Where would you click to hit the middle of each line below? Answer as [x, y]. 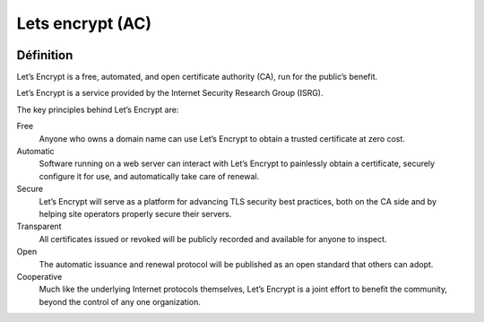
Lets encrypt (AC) [84, 23]
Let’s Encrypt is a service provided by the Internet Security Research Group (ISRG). [170, 93]
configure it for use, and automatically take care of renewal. [149, 176]
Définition [45, 55]
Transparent [39, 226]
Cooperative [39, 276]
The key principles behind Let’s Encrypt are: [98, 109]
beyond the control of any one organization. [120, 301]
